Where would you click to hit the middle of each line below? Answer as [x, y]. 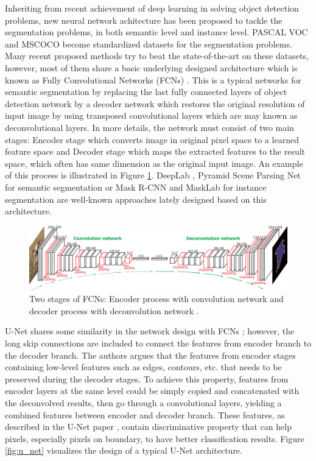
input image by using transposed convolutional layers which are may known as [151, 115]
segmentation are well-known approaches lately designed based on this [136, 199]
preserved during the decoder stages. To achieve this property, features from [147, 378]
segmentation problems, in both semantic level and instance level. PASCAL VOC [156, 32]
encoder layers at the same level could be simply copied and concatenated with [152, 391]
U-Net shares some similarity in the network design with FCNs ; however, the [150, 331]
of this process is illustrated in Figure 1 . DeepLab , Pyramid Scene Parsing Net [153, 175]
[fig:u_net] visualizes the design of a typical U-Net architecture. [124, 450]
